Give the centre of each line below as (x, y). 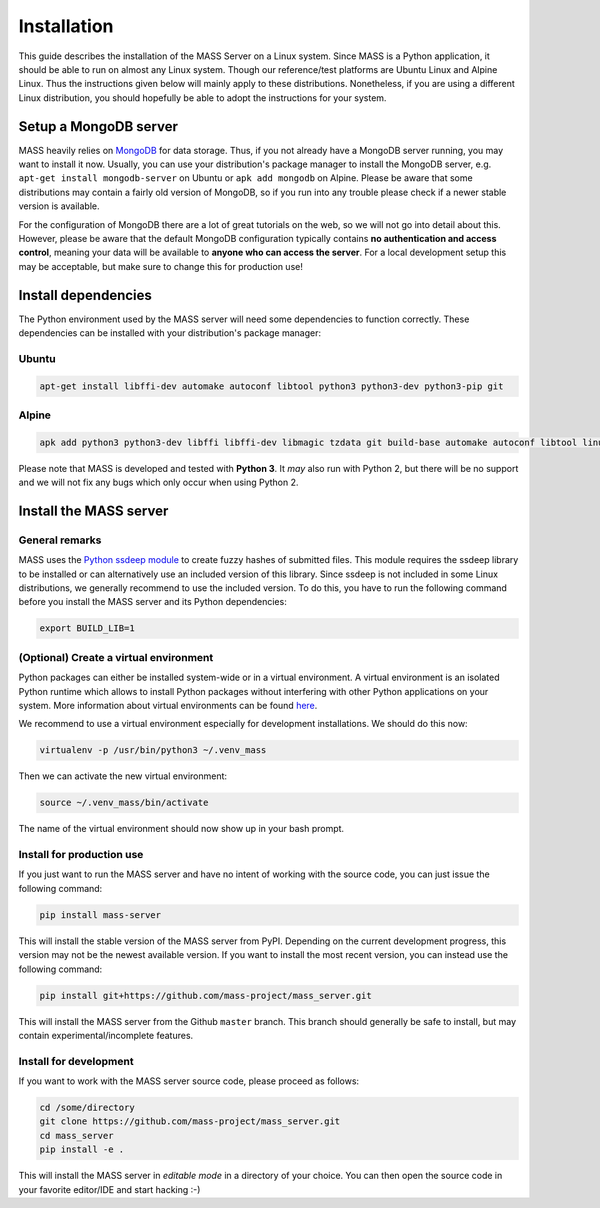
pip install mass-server (100, 914)
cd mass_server (76, 1135)
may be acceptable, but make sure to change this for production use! (161, 266)
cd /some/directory (87, 1108)
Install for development (76, 1061)
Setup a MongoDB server (98, 126)
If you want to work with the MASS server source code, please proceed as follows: (189, 1081)
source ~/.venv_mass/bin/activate (124, 803)
